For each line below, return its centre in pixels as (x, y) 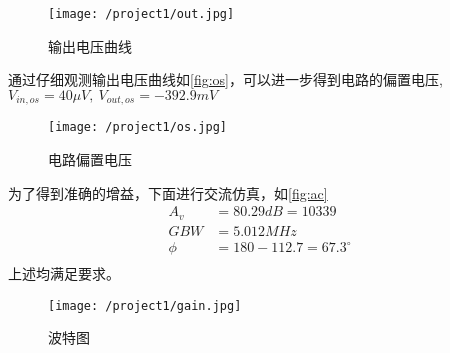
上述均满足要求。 (64, 273)
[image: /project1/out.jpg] (141, 14)
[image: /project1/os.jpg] (137, 127)
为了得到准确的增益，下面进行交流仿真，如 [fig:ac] (168, 192)
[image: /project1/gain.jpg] (145, 305)
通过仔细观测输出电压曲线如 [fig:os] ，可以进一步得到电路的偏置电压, (225, 79)
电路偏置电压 (90, 158)
